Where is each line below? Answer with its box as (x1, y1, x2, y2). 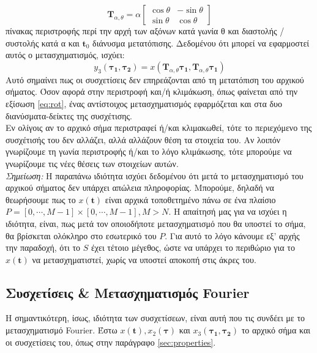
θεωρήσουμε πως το (6, 193, 76, 206)
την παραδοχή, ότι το (6, 241, 81, 254)
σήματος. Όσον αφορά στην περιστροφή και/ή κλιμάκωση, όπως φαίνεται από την (6, 85, 298, 98)
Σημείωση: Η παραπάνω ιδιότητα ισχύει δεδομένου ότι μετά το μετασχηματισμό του (6, 169, 304, 182)
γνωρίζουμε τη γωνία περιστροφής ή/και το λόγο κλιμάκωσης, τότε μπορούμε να (6, 145, 292, 158)
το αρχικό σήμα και (241, 324, 311, 336)
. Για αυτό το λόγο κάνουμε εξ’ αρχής (165, 229, 300, 242)
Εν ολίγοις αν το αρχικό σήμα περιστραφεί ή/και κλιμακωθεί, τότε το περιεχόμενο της (6, 121, 312, 134)
